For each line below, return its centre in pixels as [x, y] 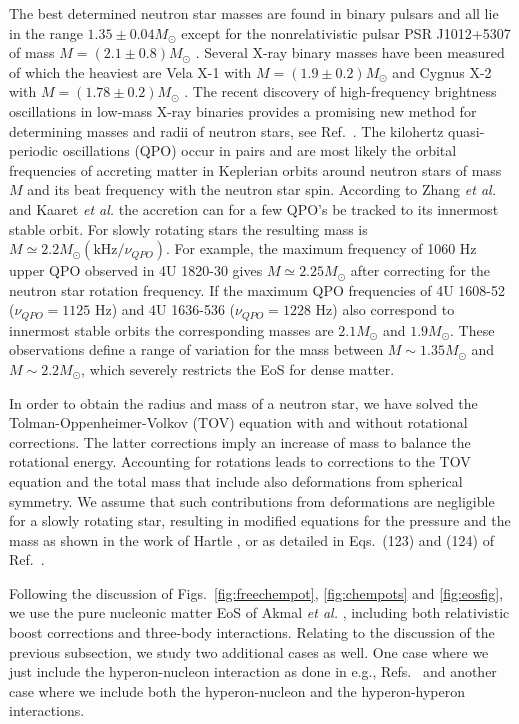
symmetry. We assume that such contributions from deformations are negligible [252, 500]
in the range [46, 32]
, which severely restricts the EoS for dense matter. [238, 368]
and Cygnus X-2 [442, 71]
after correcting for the [420, 270]
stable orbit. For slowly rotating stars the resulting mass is [188, 228]
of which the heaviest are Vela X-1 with [130, 71]
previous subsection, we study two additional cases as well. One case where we [249, 651]
